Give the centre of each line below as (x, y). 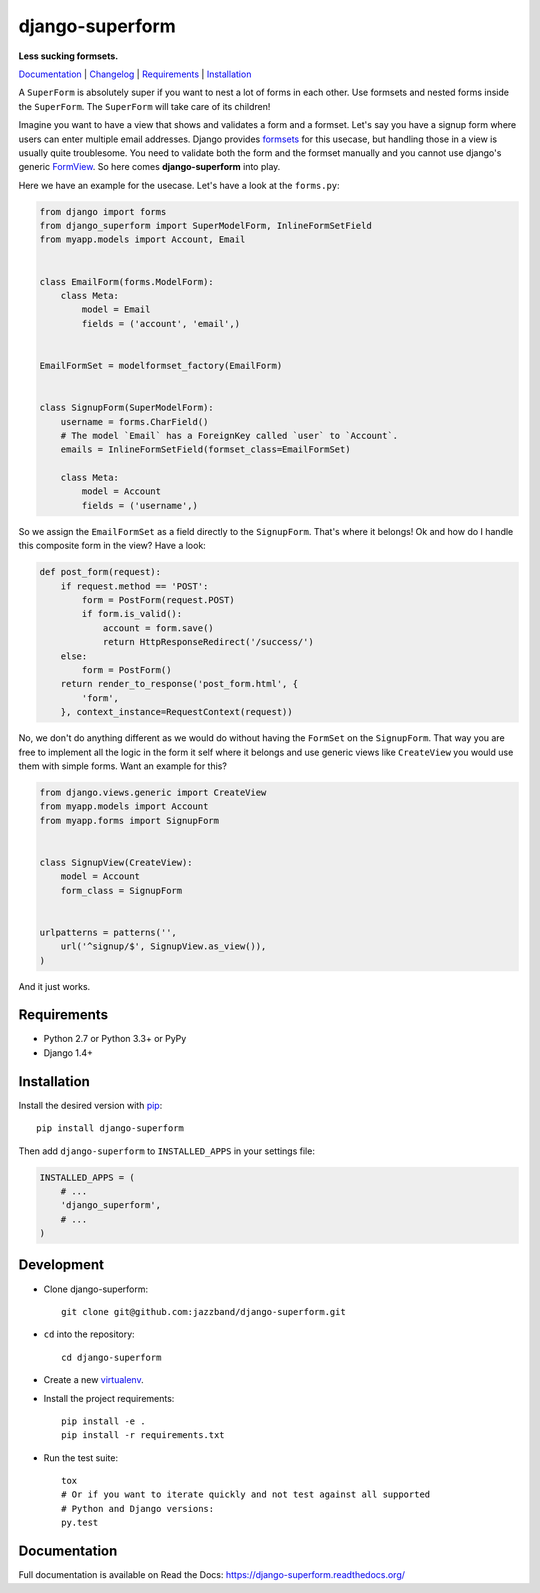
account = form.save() (158, 628)
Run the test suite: (81, 1457)
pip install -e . (103, 1421)
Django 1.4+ (68, 1052)
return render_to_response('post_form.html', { (179, 684)
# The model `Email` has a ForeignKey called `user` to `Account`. (229, 435)
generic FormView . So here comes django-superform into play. (149, 167)
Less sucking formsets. (68, 56)
